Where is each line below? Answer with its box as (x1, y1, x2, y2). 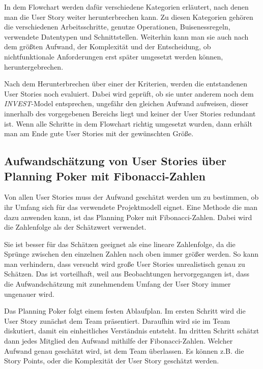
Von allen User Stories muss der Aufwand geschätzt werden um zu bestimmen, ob (4, 192, 259, 202)
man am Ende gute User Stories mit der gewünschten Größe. (4, 128, 194, 139)
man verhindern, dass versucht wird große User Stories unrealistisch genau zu (4, 258, 245, 269)
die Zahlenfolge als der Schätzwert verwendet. (4, 222, 147, 232)
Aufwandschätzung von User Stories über (4, 153, 227, 169)
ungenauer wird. (4, 288, 54, 299)
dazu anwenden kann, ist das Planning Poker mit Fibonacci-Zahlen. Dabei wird (4, 211, 252, 222)
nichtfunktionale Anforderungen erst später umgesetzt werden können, (4, 51, 223, 61)
